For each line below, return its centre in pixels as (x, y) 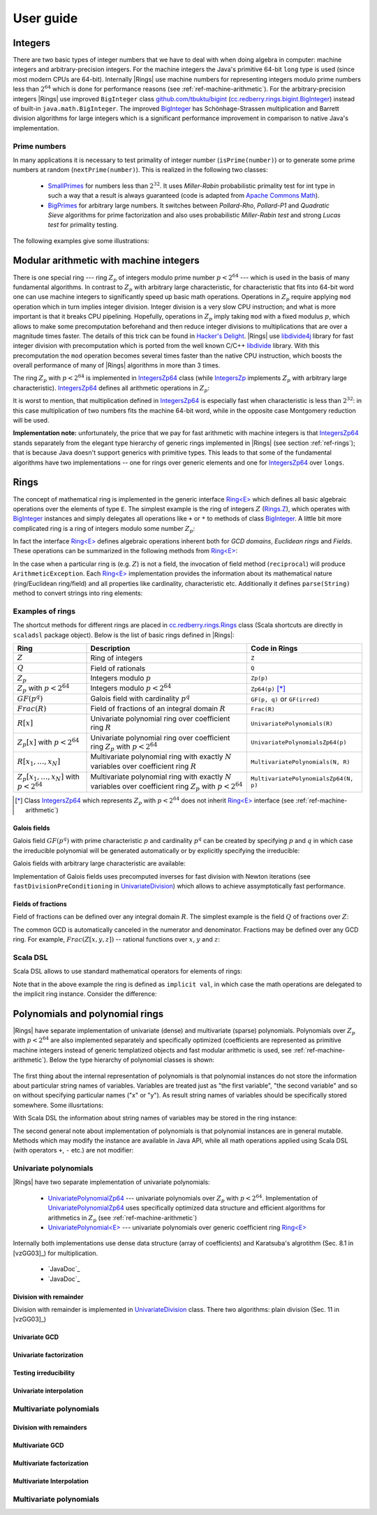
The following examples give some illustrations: (81, 240)
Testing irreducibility (44, 1373)
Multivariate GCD (38, 1445)
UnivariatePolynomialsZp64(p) (299, 743)
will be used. (31, 420)
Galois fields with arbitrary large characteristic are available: (99, 863)
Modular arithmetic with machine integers (106, 261)
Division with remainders (50, 1427)
